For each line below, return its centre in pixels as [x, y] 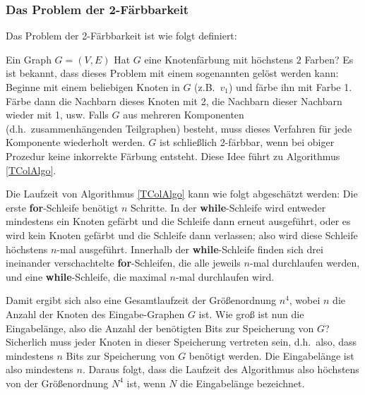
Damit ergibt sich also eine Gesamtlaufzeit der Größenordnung [141, 300]
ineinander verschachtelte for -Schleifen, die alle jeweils [123, 263]
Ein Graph [29, 59]
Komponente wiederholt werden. [76, 142]
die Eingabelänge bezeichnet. [243, 383]
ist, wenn [146, 383]
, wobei [305, 300]
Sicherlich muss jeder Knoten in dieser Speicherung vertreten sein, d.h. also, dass [181, 342]
